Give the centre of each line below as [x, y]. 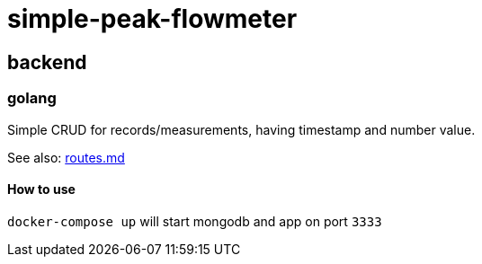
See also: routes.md [66, 157]
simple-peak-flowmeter [152, 19]
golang [32, 98]
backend [47, 62]
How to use [41, 189]
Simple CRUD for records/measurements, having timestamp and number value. [241, 129]
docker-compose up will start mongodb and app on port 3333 [195, 221]
